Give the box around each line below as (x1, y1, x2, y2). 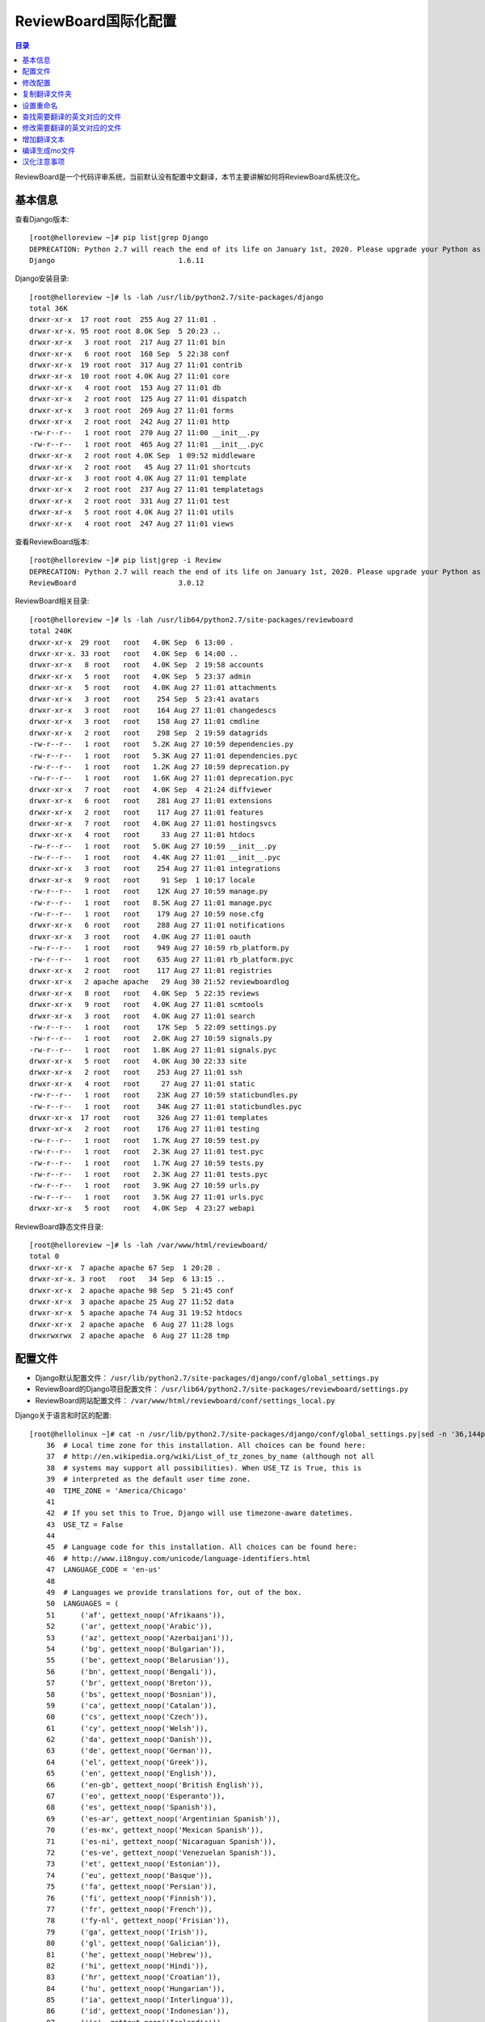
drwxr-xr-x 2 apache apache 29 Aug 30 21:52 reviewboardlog (29, 977, 290, 987)
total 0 (29, 1252, 60, 1261)
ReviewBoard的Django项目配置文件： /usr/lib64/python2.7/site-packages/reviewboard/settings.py (35, 1384, 408, 1394)
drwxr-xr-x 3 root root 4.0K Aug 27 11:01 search (29, 1011, 255, 1021)
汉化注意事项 (22, 157, 65, 167)
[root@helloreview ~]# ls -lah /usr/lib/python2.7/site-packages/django (29, 292, 323, 302)
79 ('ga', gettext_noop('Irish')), (45, 1927, 209, 1936)
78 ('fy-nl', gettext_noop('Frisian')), (45, 1916, 230, 1925)
